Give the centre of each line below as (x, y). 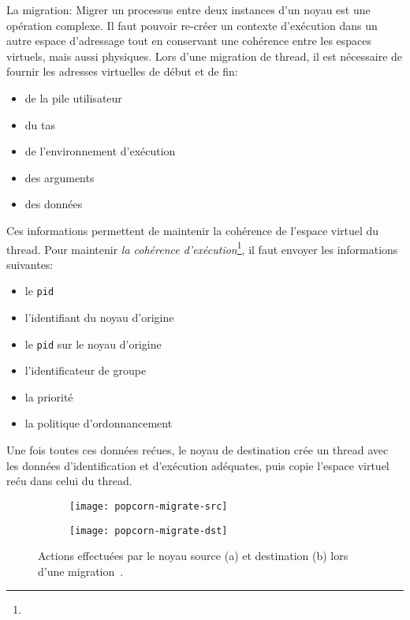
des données (54, 204)
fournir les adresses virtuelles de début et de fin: (122, 71)
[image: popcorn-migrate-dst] (149, 530)
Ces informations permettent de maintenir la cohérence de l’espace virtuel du (193, 230)
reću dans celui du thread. (69, 481)
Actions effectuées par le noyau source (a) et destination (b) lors (193, 556)
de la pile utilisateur (73, 97)
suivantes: (30, 264)
